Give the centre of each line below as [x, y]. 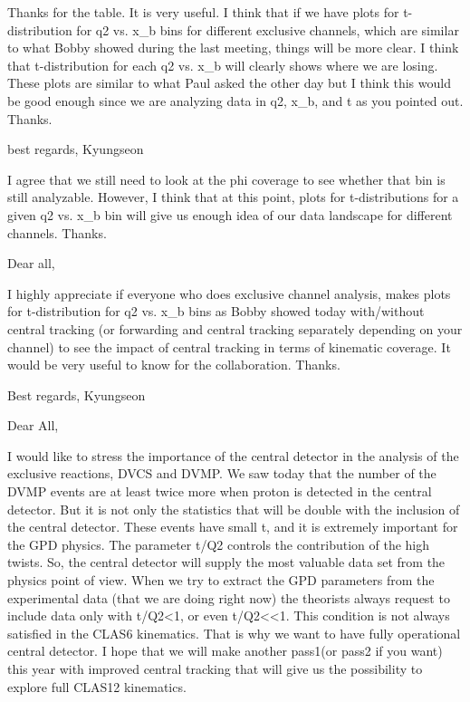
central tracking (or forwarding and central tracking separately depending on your [235, 328]
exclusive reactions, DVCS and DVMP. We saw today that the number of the [222, 473]
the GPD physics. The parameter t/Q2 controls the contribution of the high [219, 544]
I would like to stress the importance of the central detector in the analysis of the [233, 455]
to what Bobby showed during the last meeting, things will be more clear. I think [233, 48]
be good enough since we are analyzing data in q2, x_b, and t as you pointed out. [235, 100]
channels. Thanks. [57, 232]
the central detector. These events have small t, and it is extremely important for [233, 527]
